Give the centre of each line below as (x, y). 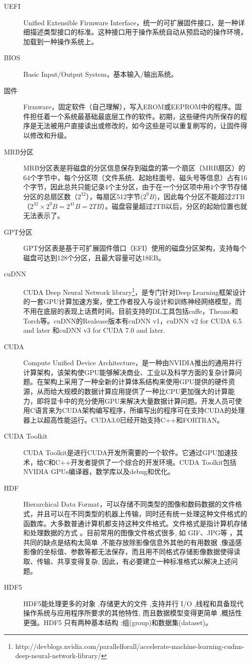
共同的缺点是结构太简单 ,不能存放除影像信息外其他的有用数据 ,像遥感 (133, 542)
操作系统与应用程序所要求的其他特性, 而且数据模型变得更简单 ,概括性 (133, 613)
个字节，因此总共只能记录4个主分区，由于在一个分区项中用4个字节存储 (135, 187)
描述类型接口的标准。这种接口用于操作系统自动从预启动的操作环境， (138, 32)
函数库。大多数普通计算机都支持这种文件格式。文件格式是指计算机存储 (135, 523)
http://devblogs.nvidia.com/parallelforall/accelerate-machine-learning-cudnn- (130, 646)
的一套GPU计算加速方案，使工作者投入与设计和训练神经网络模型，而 (133, 301)
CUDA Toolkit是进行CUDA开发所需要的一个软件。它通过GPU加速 (127, 452)
